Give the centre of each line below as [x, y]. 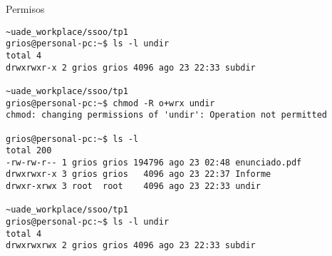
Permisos [25, 9]
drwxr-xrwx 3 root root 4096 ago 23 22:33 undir [133, 186]
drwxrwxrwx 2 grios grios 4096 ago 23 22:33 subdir [131, 246]
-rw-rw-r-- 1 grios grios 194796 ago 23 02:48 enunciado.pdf [154, 162]
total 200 [29, 151]
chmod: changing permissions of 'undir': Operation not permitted [167, 115]
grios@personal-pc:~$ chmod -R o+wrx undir [110, 103]
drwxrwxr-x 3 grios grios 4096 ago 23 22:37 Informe [139, 174]
